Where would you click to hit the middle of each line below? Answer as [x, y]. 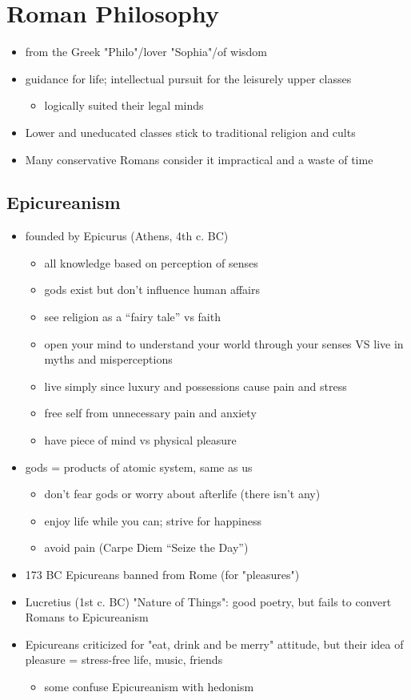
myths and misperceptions [108, 359]
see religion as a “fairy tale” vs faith [132, 317]
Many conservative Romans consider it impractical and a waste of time [199, 159]
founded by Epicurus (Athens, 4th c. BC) [127, 236]
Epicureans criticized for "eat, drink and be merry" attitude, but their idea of [214, 644]
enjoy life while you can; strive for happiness [153, 520]
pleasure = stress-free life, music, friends [124, 660]
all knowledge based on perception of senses [151, 262]
